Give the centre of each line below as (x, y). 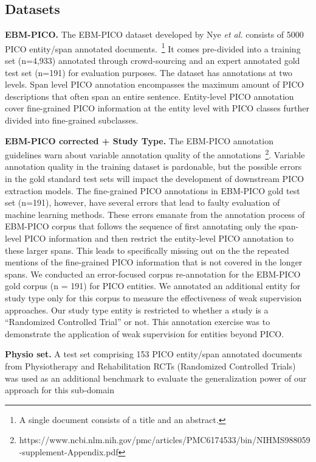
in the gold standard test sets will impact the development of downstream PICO (155, 179)
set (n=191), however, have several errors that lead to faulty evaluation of (143, 202)
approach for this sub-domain (60, 390)
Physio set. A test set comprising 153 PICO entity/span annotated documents (154, 354)
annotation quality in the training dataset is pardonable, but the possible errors (153, 166)
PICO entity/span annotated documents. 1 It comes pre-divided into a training (153, 47)
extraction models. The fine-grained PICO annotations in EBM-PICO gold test (153, 190)
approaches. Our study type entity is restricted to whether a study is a (137, 310)
